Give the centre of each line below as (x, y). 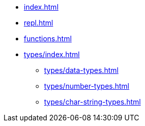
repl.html (39, 23)
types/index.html (52, 54)
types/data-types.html (81, 70)
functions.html (48, 39)
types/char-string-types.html (93, 102)
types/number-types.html (87, 86)
